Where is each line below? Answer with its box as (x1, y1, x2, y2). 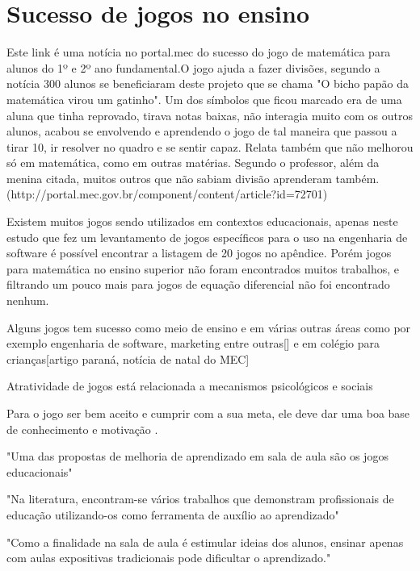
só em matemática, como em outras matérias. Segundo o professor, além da (6, 154, 380, 171)
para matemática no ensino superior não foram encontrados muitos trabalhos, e (6, 260, 399, 277)
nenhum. (6, 292, 49, 309)
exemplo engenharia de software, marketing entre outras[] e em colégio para (6, 335, 380, 352)
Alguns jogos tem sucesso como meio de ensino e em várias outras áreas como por (6, 319, 411, 336)
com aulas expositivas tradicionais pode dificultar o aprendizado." (6, 549, 331, 566)
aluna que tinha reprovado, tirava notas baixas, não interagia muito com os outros (6, 106, 413, 123)
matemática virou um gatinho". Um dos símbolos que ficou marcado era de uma (6, 90, 402, 107)
